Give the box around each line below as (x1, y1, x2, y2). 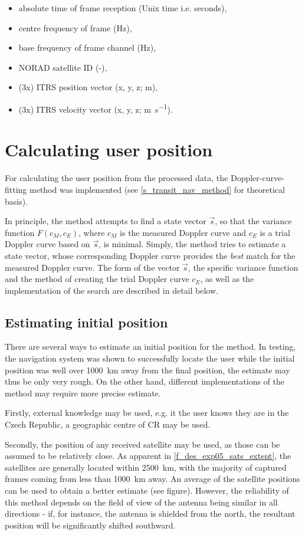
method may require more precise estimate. (5, 386, 161, 399)
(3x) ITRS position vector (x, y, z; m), (18, 81, 158, 93)
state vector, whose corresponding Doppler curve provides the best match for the (5, 249, 296, 261)
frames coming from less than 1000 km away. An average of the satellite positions (5, 472, 300, 485)
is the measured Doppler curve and (120, 226, 247, 238)
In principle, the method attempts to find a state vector (5, 215, 206, 227)
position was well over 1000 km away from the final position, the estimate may (5, 363, 290, 376)
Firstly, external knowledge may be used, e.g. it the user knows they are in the (5, 406, 289, 419)
